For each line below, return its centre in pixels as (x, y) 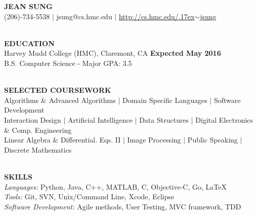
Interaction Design (33, 119)
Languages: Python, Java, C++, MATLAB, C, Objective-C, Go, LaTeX (115, 186)
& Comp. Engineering (38, 130)
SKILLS (18, 176)
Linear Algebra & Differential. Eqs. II (62, 140)
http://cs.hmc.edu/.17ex (157, 16)
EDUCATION (29, 43)
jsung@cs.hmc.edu (84, 16)
